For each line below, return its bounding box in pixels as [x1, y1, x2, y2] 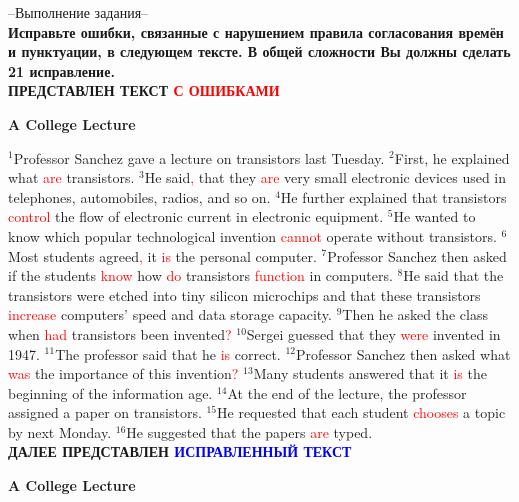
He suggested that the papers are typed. [126, 421, 373, 442]
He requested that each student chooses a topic [217, 402, 506, 423]
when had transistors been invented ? [8, 323, 232, 344]
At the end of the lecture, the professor [227, 382, 467, 403]
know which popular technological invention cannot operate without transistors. [8, 225, 497, 246]
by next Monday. [8, 421, 112, 442]
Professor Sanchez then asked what [296, 343, 511, 364]
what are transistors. [8, 167, 135, 188]
